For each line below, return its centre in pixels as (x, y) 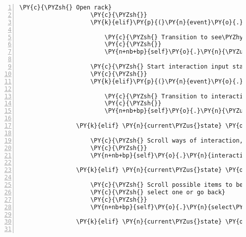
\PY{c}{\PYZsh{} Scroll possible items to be (167, 185)
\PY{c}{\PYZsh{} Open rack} (66, 7)
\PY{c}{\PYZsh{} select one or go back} (158, 192)
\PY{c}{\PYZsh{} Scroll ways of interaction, (167, 140)
